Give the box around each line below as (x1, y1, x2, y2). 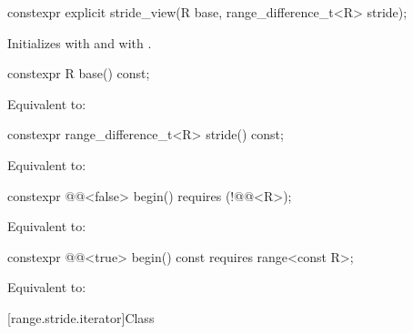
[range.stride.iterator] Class (7, 308, 155, 327)
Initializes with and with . (7, 33, 152, 52)
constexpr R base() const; (7, 64, 150, 83)
